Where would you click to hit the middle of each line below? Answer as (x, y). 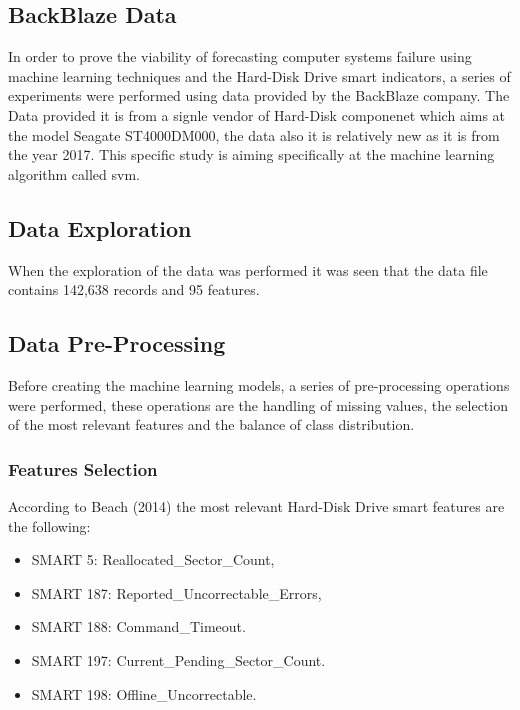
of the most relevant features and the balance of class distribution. (211, 424)
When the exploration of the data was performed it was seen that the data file (248, 269)
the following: (49, 525)
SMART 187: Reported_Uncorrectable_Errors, (176, 592)
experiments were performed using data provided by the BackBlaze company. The (259, 95)
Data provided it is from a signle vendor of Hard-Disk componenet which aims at (257, 114)
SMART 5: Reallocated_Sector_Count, (153, 559)
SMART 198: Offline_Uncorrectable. (144, 693)
